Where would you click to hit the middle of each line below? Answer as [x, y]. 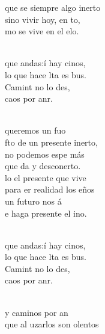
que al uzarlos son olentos [52, 324]
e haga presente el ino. [46, 213]
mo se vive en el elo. [42, 31]
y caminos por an [37, 312]
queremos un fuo [35, 130]
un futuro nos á [33, 201]
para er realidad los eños [50, 189]
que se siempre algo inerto [53, 7]
